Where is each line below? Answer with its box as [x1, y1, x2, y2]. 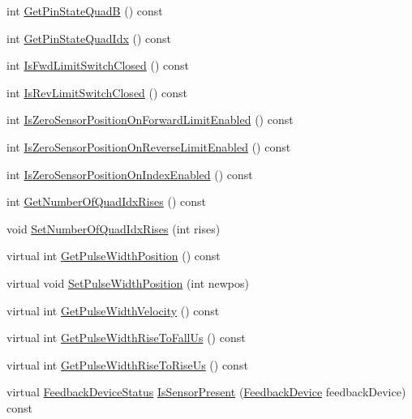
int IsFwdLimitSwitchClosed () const [6, 57, 190, 74]
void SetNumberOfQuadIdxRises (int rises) [6, 220, 221, 237]
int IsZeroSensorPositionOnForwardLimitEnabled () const [6, 111, 294, 128]
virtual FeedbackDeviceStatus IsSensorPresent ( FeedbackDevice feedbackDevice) [6, 383, 406, 400]
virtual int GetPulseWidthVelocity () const [6, 301, 220, 319]
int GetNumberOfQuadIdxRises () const [6, 193, 206, 210]
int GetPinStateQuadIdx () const [6, 29, 172, 46]
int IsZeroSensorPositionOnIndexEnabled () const [6, 165, 253, 182]
